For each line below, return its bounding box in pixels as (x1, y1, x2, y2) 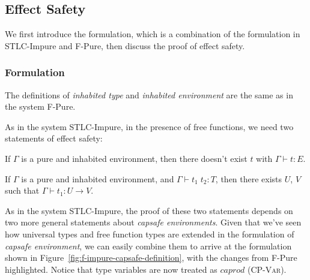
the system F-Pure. (5, 100, 76, 113)
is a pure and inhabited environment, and (21, 172, 174, 185)
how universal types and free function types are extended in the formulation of (5, 227, 294, 240)
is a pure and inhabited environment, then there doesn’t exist (21, 152, 248, 164)
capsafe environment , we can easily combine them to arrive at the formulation (5, 239, 292, 252)
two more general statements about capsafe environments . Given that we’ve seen (5, 216, 302, 228)
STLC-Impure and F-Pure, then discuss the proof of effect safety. (5, 39, 245, 52)
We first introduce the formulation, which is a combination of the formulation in (5, 28, 300, 40)
